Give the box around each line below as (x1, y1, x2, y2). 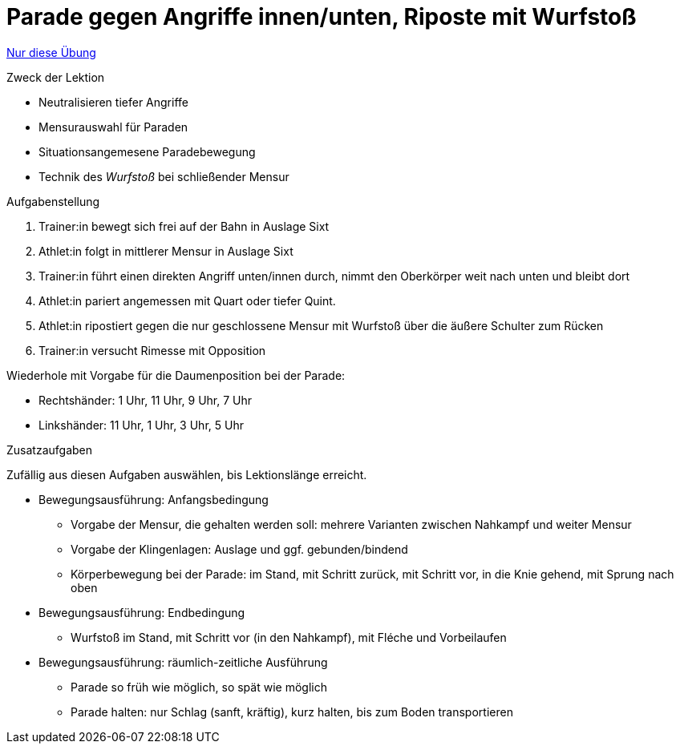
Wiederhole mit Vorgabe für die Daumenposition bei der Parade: (6, 368, 346, 382)
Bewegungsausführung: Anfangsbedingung (38, 492, 269, 506)
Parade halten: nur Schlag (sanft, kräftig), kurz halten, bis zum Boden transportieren (71, 704, 513, 719)
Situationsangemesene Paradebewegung (38, 144, 256, 159)
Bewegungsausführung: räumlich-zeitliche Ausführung (38, 655, 328, 669)
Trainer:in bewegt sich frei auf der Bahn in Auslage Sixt (38, 219, 330, 233)
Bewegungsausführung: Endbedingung (38, 605, 245, 619)
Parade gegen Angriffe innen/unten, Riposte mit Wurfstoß (6, 3, 637, 30)
